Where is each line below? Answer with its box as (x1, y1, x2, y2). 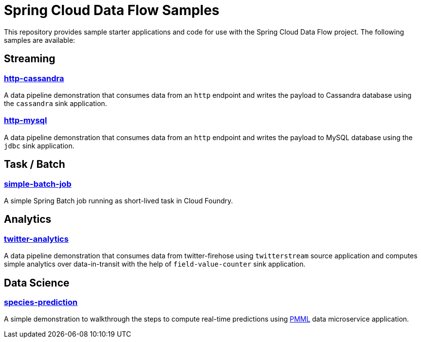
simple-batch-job (4, 179, 72, 189)
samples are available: (4, 36, 75, 44)
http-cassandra (4, 73, 64, 83)
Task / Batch (4, 158, 65, 171)
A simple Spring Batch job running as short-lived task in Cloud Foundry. (4, 196, 233, 205)
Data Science (4, 276, 70, 289)
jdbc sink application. (4, 141, 74, 150)
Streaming (4, 53, 55, 65)
